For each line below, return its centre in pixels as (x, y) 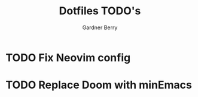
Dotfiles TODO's (100, 11)
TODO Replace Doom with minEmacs (99, 85)
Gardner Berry (100, 27)
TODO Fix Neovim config (68, 57)
